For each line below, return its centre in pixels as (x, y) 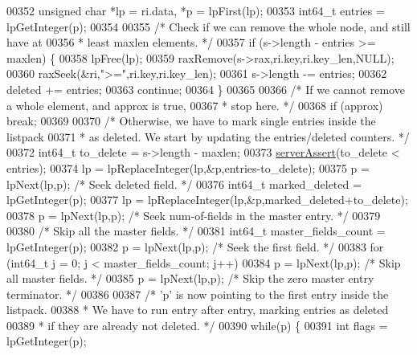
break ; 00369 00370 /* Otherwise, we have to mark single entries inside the (191, 121)
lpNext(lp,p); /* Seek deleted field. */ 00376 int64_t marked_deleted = (184, 184)
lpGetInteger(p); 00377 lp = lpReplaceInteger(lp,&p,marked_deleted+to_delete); (207, 200)
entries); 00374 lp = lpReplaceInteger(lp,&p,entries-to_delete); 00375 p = (188, 167)
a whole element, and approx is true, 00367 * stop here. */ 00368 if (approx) (195, 105)
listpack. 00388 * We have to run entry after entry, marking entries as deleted (198, 310)
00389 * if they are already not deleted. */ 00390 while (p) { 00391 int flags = (197, 325)
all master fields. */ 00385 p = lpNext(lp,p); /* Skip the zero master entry (190, 278)
